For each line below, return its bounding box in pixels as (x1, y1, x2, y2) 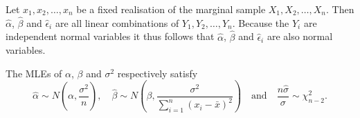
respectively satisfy (117, 66, 198, 80)
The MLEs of (6, 66, 62, 80)
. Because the (232, 15, 289, 30)
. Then (326, 2, 354, 16)
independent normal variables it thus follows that (6, 29, 215, 43)
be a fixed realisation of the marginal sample (76, 2, 266, 16)
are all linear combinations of (55, 15, 179, 30)
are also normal (267, 29, 333, 43)
